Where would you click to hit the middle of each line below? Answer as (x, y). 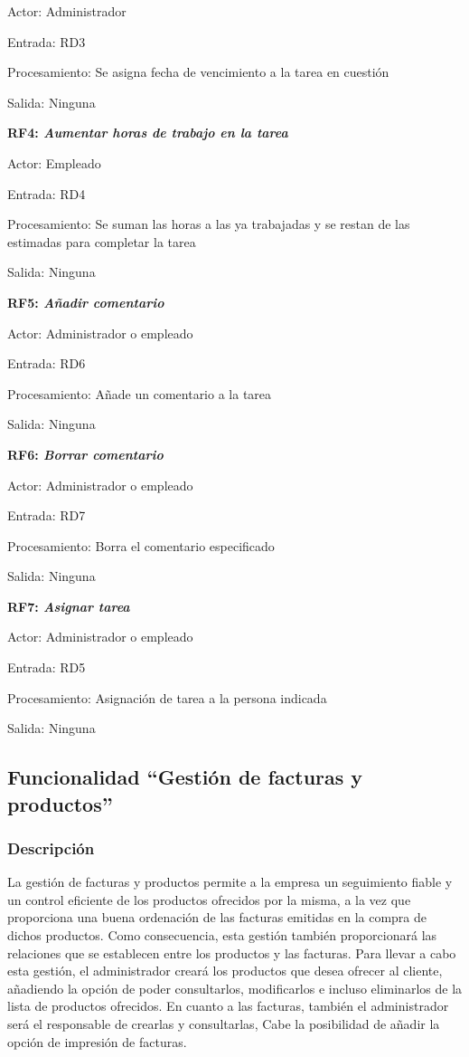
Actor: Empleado (54, 162)
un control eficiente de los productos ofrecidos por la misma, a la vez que (209, 899)
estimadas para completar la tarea (102, 241)
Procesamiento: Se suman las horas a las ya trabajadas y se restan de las (209, 224)
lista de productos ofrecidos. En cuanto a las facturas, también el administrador (228, 1006)
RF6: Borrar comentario (85, 454)
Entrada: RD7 (47, 515)
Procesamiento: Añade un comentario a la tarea (140, 393)
